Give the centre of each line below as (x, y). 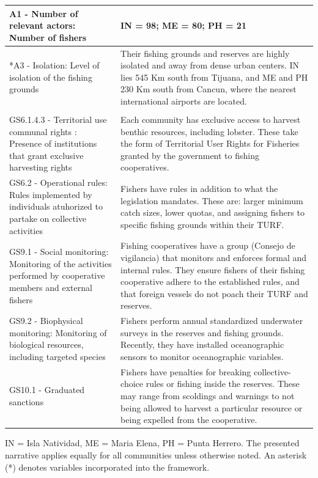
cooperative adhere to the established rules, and (210, 281)
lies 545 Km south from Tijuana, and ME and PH (214, 77)
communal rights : (43, 131)
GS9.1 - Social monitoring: (59, 252)
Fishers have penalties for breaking (186, 371)
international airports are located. (184, 101)
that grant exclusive (46, 155)
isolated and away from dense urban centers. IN (210, 65)
